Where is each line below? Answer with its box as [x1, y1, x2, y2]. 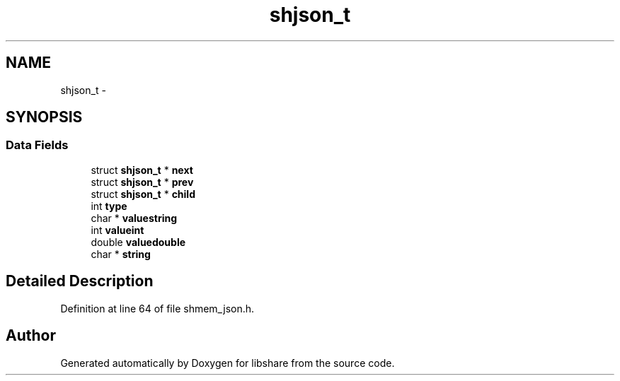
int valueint [91, 223, 144, 236]
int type [91, 199, 127, 212]
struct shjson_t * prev [91, 175, 194, 188]
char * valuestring [91, 211, 178, 224]
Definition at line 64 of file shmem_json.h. [60, 302, 255, 315]
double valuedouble [91, 235, 186, 248]
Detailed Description [6, 272, 154, 291]
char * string [91, 247, 151, 260]
